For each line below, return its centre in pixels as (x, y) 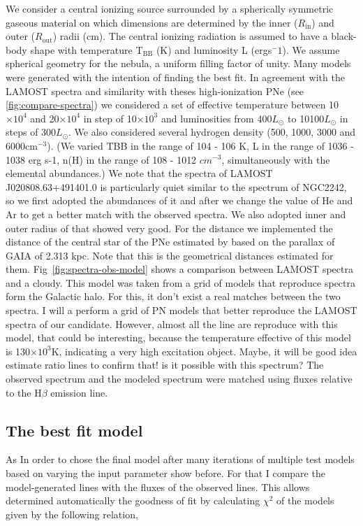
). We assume (311, 49)
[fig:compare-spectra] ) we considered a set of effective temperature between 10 (172, 105)
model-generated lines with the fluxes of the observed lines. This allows (158, 486)
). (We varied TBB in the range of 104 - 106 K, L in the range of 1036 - (200, 145)
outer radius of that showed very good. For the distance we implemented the (169, 228)
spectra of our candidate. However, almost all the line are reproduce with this (172, 324)
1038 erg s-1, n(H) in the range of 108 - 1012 (101, 159)
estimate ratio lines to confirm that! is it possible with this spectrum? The (165, 365)
